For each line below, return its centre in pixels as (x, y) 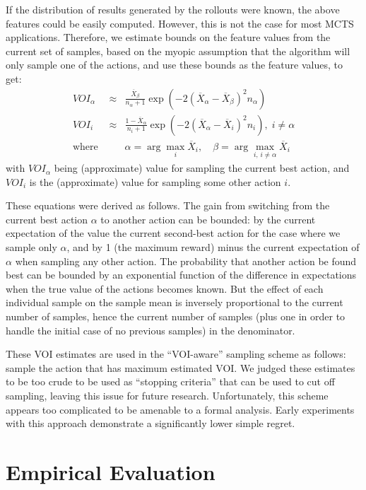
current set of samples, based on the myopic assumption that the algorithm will (178, 51)
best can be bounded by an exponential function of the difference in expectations (181, 275)
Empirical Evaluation (111, 471)
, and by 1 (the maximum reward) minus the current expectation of (213, 247)
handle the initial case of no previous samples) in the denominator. (150, 330)
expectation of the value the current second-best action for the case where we (173, 233)
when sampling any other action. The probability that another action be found (186, 261)
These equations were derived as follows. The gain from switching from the (168, 205)
